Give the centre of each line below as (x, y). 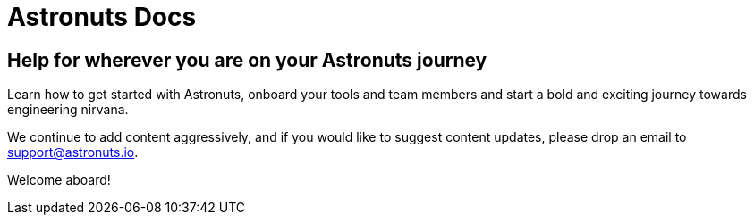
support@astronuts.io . (73, 152)
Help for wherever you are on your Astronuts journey (247, 60)
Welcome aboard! (59, 180)
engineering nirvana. (68, 110)
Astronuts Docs (102, 17)
